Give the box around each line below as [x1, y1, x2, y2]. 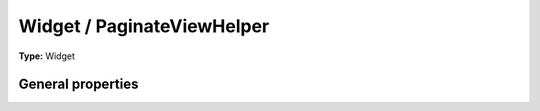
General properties [18, 76, 139, 93]
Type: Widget [18, 50, 75, 62]
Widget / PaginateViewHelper [18, 15, 270, 37]
